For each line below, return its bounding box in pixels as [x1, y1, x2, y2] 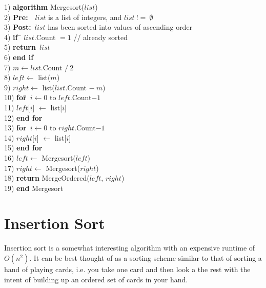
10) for [4, 92, 27, 103]
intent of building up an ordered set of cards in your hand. [4, 274, 188, 284]
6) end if [4, 51, 34, 62]
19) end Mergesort [4, 182, 64, 193]
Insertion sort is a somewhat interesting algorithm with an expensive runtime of [4, 242, 255, 253]
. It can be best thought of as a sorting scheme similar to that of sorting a [29, 253, 262, 263]
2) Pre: [4, 11, 28, 22]
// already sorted [73, 31, 128, 42]
